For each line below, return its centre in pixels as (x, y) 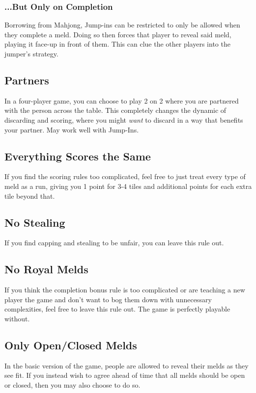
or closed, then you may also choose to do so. (72, 384)
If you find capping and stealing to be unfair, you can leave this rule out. (114, 243)
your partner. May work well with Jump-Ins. (72, 129)
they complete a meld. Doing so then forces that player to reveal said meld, (118, 34)
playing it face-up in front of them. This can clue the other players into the (117, 44)
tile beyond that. (30, 196)
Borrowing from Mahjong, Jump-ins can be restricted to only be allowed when (122, 25)
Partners (27, 80)
